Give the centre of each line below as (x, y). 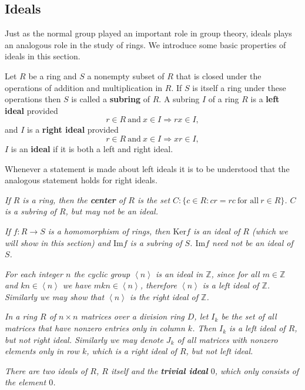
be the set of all (249, 316)
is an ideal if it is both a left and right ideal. (92, 148)
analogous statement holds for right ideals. (81, 180)
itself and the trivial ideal (159, 370)
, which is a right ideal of (132, 351)
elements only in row (42, 351)
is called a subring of (111, 99)
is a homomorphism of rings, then (109, 231)
